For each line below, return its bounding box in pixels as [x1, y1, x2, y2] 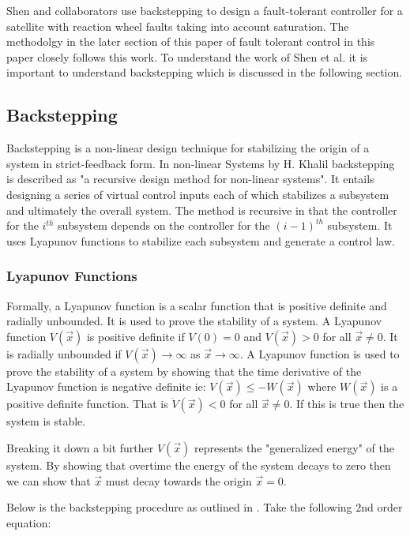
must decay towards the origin [105, 472, 252, 489]
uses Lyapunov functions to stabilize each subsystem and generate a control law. [6, 232, 395, 249]
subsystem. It [327, 217, 393, 234]
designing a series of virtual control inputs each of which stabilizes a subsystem [6, 186, 389, 202]
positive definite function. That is [6, 395, 168, 412]
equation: [6, 514, 51, 530]
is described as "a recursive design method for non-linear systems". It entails [6, 171, 374, 187]
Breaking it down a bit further [6, 439, 154, 455]
